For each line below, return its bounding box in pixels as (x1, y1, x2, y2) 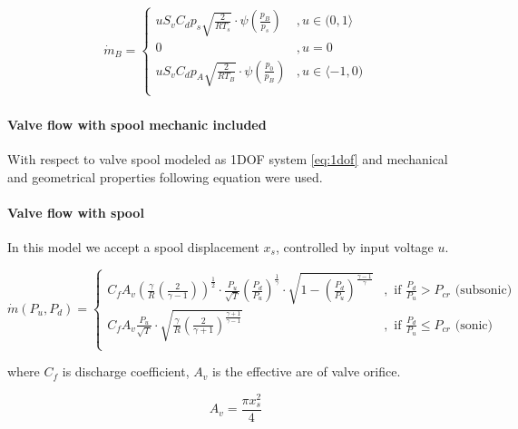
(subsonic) (454, 284, 513, 297)
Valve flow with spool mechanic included (7, 114, 267, 133)
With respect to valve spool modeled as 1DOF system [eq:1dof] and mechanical (7, 149, 448, 168)
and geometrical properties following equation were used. (7, 167, 323, 186)
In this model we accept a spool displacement (7, 237, 259, 256)
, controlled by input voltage (275, 237, 434, 256)
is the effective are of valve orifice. (211, 362, 401, 381)
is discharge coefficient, (62, 362, 190, 381)
